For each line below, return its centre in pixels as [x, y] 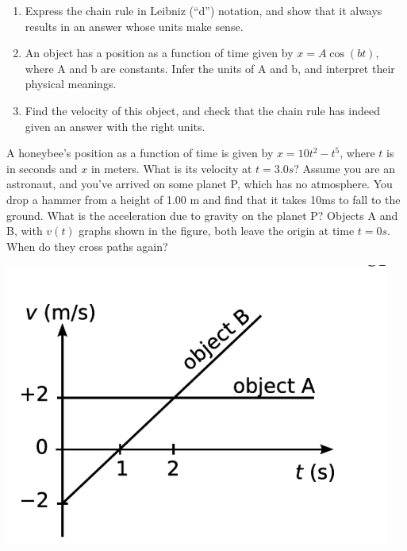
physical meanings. [71, 84]
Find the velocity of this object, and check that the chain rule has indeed [203, 110]
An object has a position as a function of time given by [159, 53]
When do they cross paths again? [87, 246]
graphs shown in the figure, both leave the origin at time [217, 231]
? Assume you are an [345, 168]
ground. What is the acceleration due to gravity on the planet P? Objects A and [202, 215]
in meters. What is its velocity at [171, 168]
